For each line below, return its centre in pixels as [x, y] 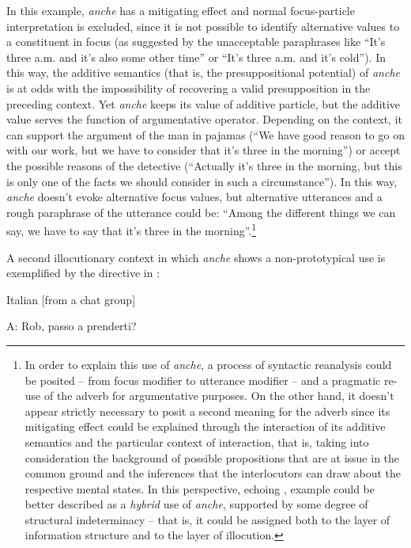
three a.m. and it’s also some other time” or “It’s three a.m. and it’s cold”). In [196, 57]
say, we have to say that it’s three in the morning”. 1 [132, 229]
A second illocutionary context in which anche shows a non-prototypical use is [196, 257]
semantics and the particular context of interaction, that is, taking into [197, 441]
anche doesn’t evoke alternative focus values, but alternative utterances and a [194, 197]
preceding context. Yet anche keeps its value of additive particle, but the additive [204, 103]
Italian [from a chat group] [71, 299]
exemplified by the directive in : [83, 273]
